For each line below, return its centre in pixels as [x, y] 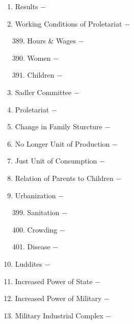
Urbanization [35, 195]
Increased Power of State [54, 281]
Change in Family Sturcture [59, 126]
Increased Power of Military [58, 298]
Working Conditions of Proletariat [69, 23]
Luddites [29, 263]
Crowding [42, 229]
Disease [39, 247]
